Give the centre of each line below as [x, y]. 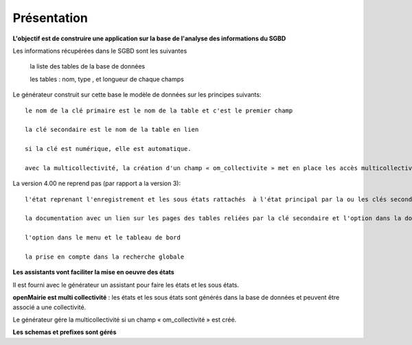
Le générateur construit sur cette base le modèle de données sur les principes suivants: [137, 95]
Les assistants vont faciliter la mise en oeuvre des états [93, 272]
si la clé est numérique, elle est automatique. [108, 149]
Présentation [50, 18]
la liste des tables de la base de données [88, 67]
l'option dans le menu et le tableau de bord [103, 238]
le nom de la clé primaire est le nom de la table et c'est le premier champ [159, 110]
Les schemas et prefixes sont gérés [65, 332]
